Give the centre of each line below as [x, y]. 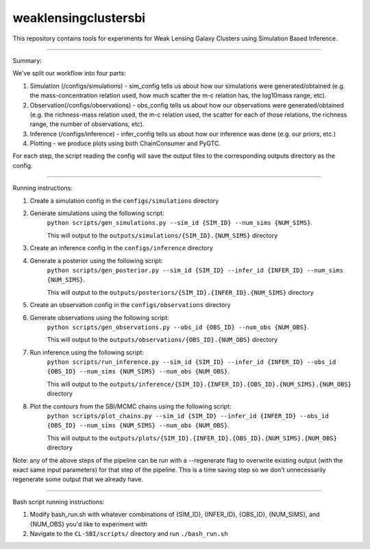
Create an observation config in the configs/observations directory [130, 305]
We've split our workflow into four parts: [69, 73]
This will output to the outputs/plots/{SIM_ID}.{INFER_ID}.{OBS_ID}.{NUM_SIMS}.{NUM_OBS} [192, 438]
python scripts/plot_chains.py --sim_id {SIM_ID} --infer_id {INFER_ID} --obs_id [188, 416]
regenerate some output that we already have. [78, 479]
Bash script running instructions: [59, 502]
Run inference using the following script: [87, 352]
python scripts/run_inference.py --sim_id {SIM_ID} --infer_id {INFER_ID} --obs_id [192, 362]
